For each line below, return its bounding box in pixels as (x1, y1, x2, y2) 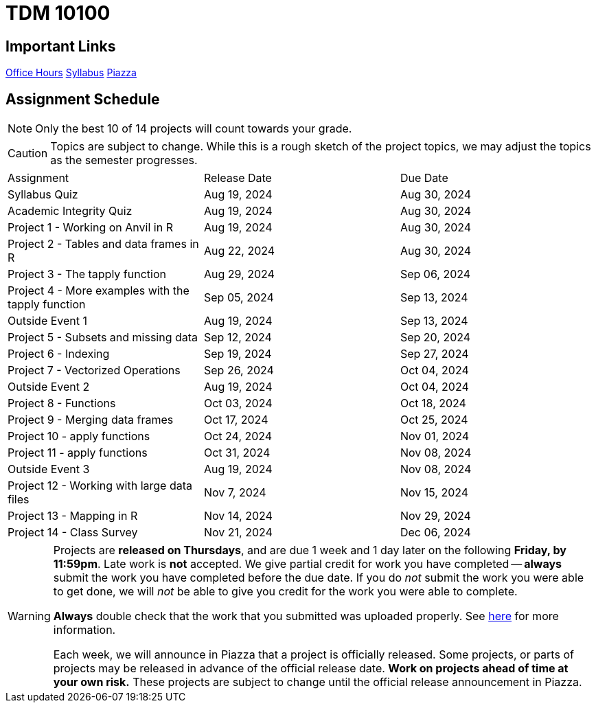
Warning (8, 609, 51, 624)
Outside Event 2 (8, 380, 90, 394)
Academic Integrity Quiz (8, 204, 133, 218)
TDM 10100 (5, 1, 111, 25)
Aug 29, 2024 (203, 267, 275, 282)
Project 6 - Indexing (8, 347, 110, 361)
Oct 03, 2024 (203, 396, 273, 411)
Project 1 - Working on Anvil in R (8, 220, 173, 235)
